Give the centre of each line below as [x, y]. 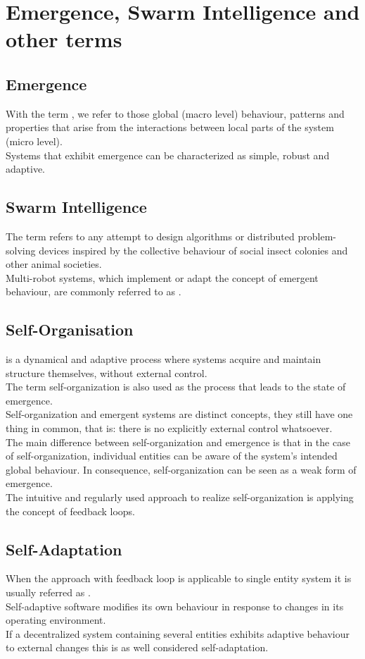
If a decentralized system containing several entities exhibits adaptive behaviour [178, 633]
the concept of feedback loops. [71, 511]
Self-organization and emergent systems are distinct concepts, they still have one [179, 414]
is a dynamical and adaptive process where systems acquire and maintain [164, 359]
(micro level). [34, 141]
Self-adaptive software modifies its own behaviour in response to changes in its [175, 606]
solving [21, 250]
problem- [317, 236]
